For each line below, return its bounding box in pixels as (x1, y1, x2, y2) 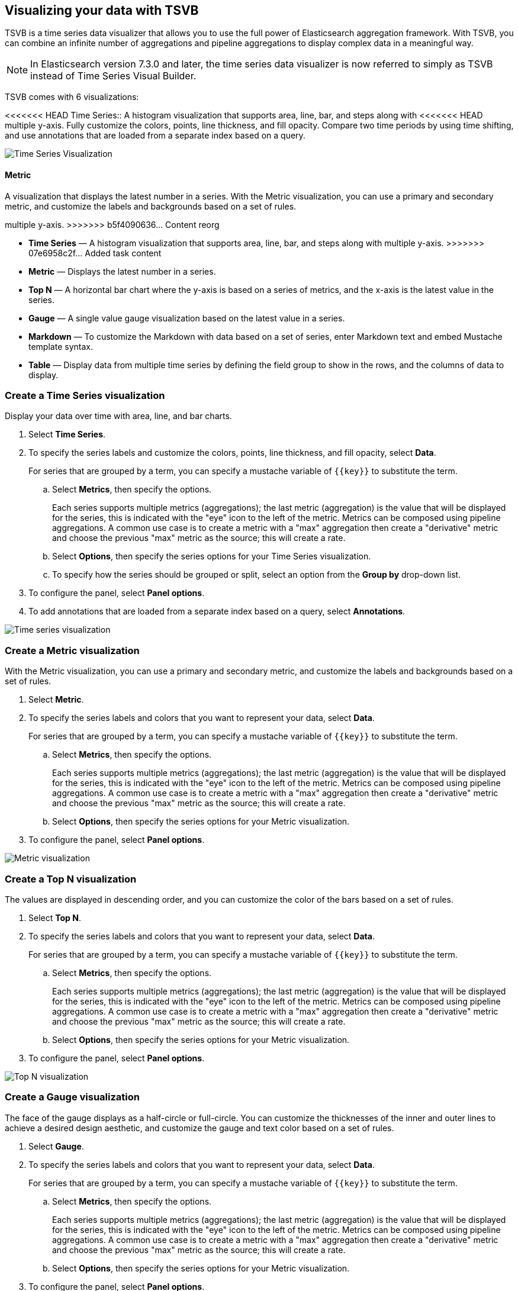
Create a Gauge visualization (5, 1091, 140, 1103)
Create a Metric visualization (5, 644, 140, 656)
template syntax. (28, 341, 93, 352)
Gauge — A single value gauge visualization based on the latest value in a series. (28, 313, 345, 323)
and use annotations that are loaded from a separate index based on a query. (5, 130, 305, 141)
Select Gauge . (28, 1141, 84, 1151)
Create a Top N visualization (5, 873, 137, 885)
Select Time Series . (28, 429, 106, 440)
